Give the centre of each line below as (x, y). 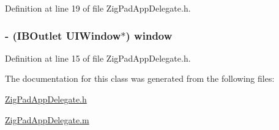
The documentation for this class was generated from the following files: (140, 78)
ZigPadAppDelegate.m (47, 119)
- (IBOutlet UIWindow (63, 35)
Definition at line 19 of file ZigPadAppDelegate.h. (98, 8)
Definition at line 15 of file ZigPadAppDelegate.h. (98, 58)
